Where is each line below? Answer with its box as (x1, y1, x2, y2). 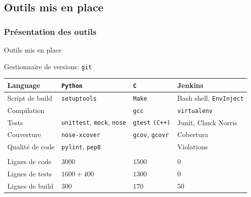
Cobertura (177, 129, 208, 140)
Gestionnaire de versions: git (4, 61, 92, 71)
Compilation (7, 105, 45, 115)
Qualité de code (7, 141, 55, 152)
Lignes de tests (7, 169, 52, 179)
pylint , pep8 (61, 141, 101, 152)
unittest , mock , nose (61, 117, 126, 127)
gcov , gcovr (133, 129, 169, 140)
